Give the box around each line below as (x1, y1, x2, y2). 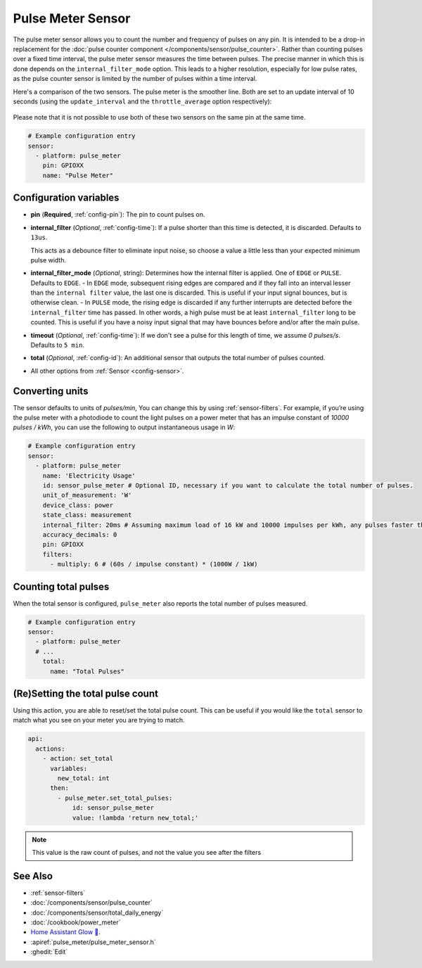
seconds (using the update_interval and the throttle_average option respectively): (13, 97, 272, 106)
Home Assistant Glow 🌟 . (30, 928, 101, 936)
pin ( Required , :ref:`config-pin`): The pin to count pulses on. (30, 210, 205, 219)
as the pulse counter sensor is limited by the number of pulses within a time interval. (13, 75, 257, 83)
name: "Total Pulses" (50, 667, 124, 675)
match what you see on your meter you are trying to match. (13, 716, 186, 725)
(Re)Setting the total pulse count (13, 688, 158, 699)
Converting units (13, 385, 89, 397)
